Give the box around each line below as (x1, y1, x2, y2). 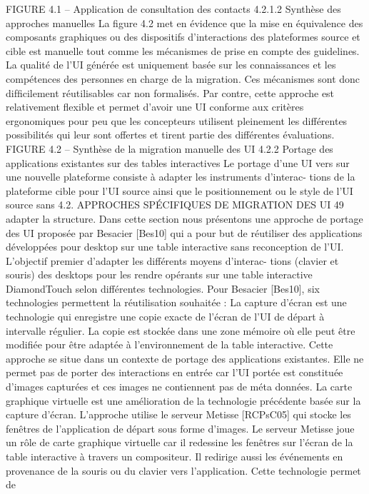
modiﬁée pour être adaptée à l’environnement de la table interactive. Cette (6, 337, 333, 352)
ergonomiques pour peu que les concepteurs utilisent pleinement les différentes (6, 113, 348, 128)
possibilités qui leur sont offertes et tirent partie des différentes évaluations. (6, 127, 335, 142)
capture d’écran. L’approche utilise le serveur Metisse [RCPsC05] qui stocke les (6, 407, 351, 422)
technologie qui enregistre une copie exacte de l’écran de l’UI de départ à (6, 309, 325, 324)
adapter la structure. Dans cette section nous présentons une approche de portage (6, 211, 363, 226)
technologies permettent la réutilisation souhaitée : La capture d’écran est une (6, 295, 347, 310)
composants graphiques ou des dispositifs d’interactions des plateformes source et (6, 29, 360, 44)
